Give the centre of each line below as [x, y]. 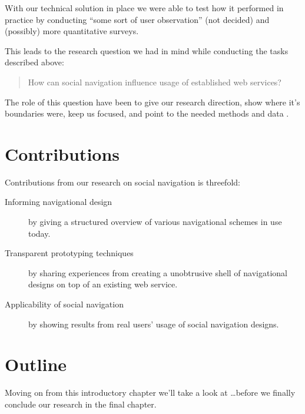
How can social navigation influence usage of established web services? [155, 82]
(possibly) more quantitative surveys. [72, 31]
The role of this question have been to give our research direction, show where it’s [152, 102]
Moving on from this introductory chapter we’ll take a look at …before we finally [150, 393]
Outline [36, 364]
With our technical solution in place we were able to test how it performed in [144, 8]
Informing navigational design [59, 202]
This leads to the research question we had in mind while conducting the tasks [147, 50]
